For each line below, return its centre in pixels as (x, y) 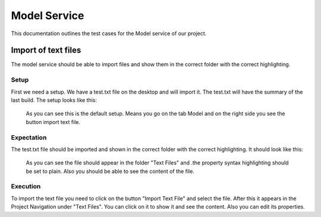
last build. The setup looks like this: (54, 100)
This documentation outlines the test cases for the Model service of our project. (109, 33)
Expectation (29, 137)
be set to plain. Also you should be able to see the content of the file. (110, 171)
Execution (26, 187)
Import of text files (46, 50)
